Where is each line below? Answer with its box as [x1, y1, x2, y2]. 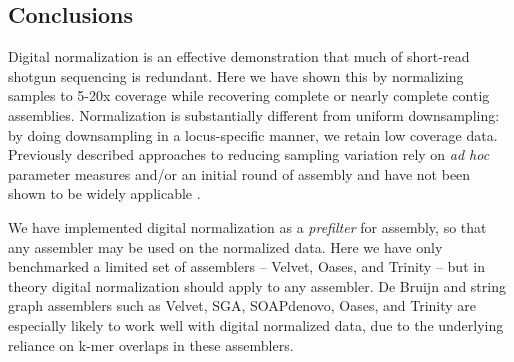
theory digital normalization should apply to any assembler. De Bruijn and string [8, 275, 506, 296]
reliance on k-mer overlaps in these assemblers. [8, 334, 294, 355]
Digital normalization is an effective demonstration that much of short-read [8, 46, 470, 67]
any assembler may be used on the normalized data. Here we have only [8, 236, 443, 257]
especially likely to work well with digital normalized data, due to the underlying [8, 314, 504, 335]
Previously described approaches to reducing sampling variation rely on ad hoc [8, 144, 490, 165]
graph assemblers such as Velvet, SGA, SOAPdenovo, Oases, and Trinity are [8, 295, 477, 316]
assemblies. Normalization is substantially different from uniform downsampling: [8, 104, 500, 125]
